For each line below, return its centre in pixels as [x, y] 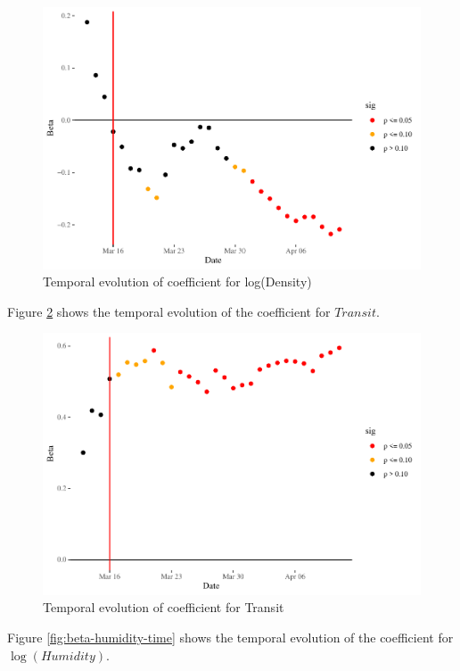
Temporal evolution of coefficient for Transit [164, 607]
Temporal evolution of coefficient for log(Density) [177, 282]
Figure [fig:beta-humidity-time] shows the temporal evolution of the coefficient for [230, 638]
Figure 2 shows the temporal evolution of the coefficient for [169, 311]
